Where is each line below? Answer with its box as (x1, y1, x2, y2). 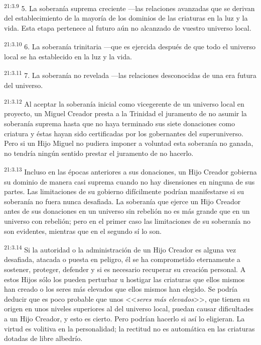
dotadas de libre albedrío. (4, 333, 83, 343)
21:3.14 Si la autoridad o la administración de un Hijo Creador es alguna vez (4, 243, 236, 254)
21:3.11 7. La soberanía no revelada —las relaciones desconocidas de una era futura (4, 68, 256, 80)
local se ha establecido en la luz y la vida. (4, 51, 132, 61)
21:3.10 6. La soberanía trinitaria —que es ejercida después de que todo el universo (4, 40, 256, 52)
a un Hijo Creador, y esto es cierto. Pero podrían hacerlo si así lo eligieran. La (4, 313, 245, 323)
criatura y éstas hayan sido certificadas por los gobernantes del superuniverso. (4, 128, 243, 138)
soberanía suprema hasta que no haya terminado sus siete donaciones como (4, 118, 235, 128)
